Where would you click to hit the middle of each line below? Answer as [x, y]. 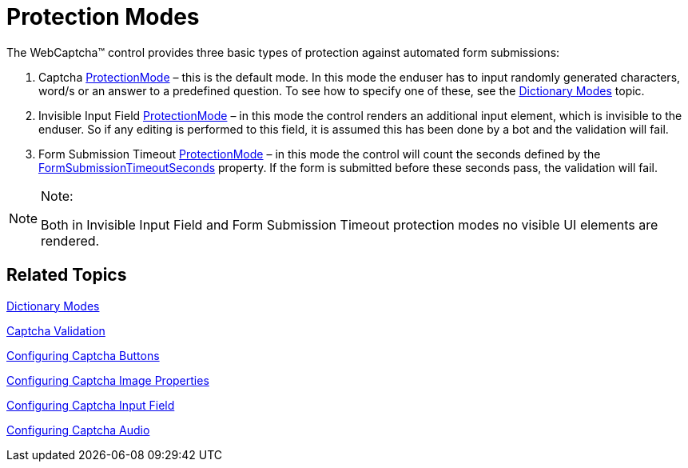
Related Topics [67, 275]
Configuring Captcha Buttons [83, 355]
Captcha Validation [56, 330]
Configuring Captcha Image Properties [108, 380]
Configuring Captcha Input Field [91, 405]
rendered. [70, 240]
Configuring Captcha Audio [78, 430]
